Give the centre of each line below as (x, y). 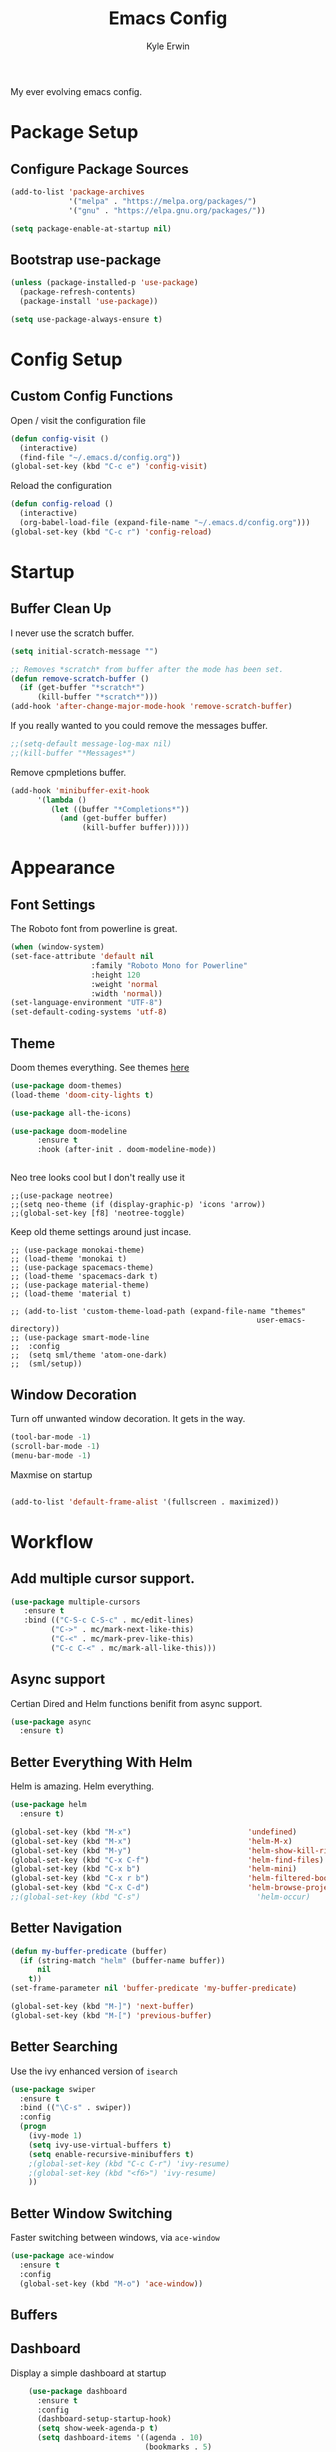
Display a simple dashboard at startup (88, 2373)
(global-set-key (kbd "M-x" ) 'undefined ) (154, 1832)
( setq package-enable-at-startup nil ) (91, 228)
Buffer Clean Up (61, 608)
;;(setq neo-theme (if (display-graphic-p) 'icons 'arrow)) (138, 1205)
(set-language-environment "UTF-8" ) (86, 1003)
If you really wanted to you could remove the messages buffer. (139, 725)
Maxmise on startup (51, 1474)
